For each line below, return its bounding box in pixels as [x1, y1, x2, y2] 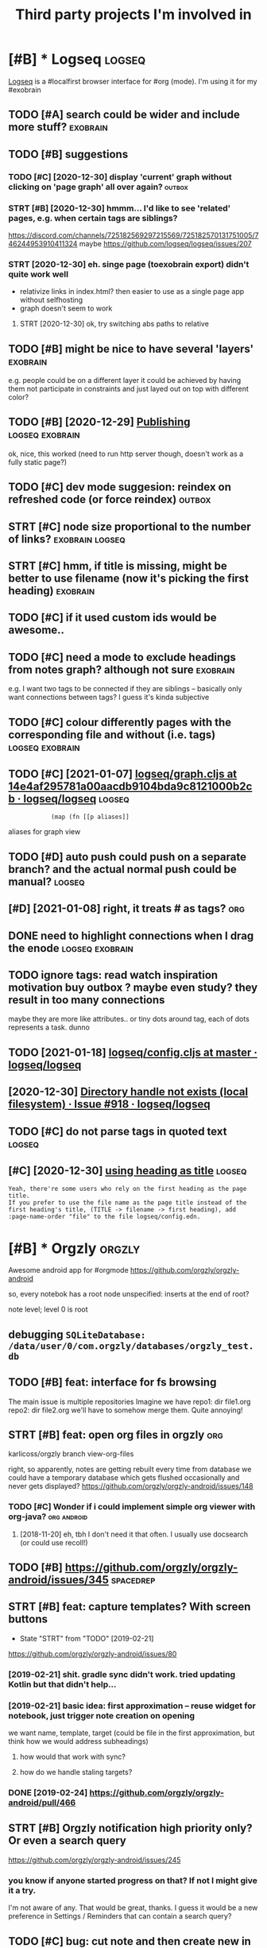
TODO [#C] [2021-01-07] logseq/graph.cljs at [8, 767, 238, 781]
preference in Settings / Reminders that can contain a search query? [8, 1911, 232, 1921]
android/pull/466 [8, 1797, 76, 1808]
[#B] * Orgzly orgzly [8, 1239, 141, 1257]
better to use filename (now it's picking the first [8, 572, 249, 586]
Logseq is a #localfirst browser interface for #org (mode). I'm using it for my [8, 76, 257, 86]
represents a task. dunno [8, 1022, 90, 1032]
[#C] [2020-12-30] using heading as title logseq [8, 1164, 247, 1177]
